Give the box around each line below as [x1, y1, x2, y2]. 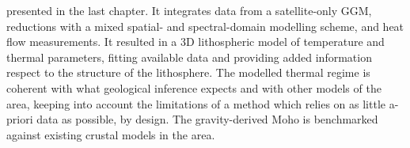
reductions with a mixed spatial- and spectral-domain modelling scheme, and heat [6, 17, 404, 34]
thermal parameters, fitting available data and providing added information [6, 48, 372, 65]
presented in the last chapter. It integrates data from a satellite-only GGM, [6, 2, 372, 18]
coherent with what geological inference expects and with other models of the [6, 79, 382, 96]
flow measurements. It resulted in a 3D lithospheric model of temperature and [6, 33, 385, 50]
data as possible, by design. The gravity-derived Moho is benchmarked [36, 111, 378, 127]
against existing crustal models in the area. [6, 126, 215, 142]
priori [6, 111, 33, 127]
